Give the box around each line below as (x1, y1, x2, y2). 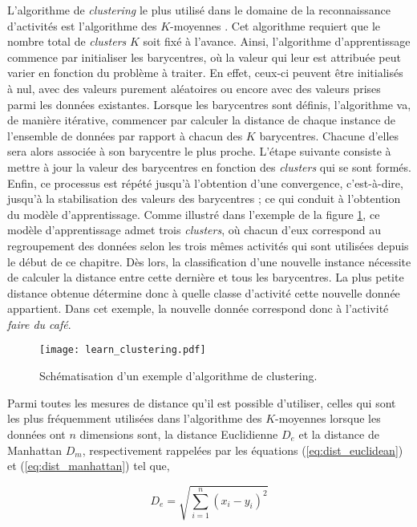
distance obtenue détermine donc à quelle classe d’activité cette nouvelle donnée (7, 284, 400, 301)
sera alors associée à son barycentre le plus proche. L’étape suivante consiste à (7, 143, 391, 160)
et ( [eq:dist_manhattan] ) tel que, (7, 457, 170, 474)
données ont (7, 425, 66, 442)
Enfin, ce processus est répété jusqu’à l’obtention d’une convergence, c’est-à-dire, (7, 174, 403, 191)
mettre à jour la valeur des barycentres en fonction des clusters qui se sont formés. (7, 158, 411, 175)
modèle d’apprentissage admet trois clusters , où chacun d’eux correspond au (7, 221, 382, 238)
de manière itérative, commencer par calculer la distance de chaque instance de (7, 111, 396, 128)
